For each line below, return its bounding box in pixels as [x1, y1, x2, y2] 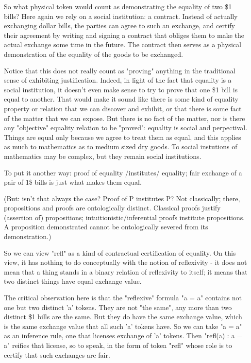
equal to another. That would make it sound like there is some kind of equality [4, 94, 238, 104]
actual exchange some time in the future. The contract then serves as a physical [4, 39, 241, 50]
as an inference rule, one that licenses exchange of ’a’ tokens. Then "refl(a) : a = [4, 330, 242, 341]
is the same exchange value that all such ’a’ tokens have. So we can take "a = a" [4, 321, 242, 331]
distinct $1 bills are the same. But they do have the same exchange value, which [4, 311, 242, 322]
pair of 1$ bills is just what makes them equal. [4, 177, 142, 187]
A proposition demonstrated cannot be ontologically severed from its [4, 222, 208, 232]
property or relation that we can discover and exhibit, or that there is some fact [4, 103, 242, 113]
